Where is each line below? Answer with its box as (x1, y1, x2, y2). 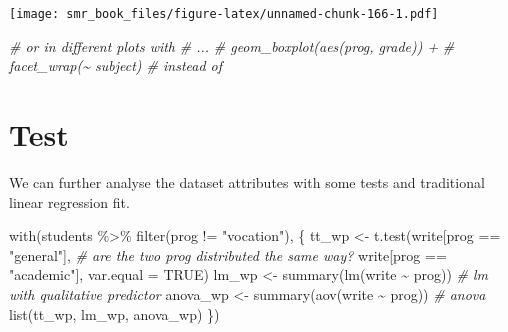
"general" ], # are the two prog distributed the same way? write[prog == (9, 244, 447, 265)
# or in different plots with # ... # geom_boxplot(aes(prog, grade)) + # (9, 35, 455, 56)
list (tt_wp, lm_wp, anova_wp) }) (9, 303, 220, 324)
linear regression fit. (9, 191, 130, 212)
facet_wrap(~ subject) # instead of (9, 55, 223, 76)
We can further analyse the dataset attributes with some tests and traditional (9, 171, 485, 192)
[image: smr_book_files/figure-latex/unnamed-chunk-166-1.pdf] (9, 7, 439, 21)
